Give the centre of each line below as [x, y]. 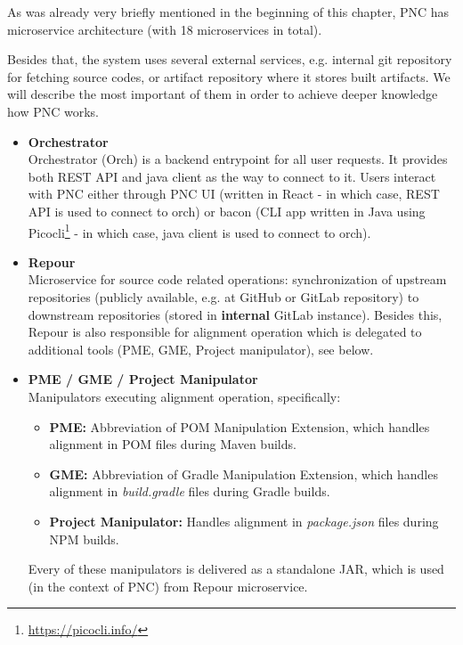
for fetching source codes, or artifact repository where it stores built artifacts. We [229, 76]
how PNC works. [53, 111]
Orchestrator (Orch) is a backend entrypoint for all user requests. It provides [238, 159]
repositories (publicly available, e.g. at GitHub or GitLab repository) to [223, 296]
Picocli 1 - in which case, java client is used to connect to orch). [199, 231]
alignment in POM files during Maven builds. [173, 444]
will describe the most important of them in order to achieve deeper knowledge [223, 94]
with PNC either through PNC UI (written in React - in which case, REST [234, 194]
